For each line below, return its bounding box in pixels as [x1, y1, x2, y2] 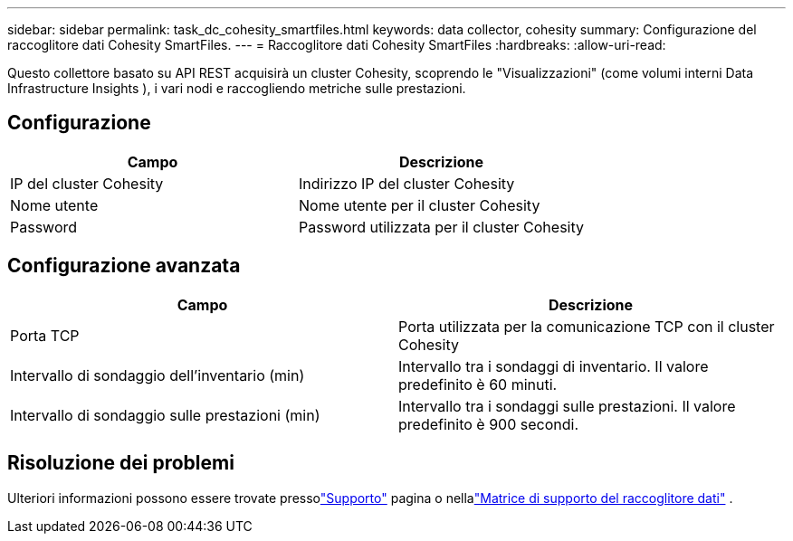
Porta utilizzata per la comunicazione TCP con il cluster [398, 317, 775, 336]
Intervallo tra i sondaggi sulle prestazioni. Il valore [398, 396, 736, 415]
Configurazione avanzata [7, 254, 241, 278]
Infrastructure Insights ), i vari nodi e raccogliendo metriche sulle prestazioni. [7, 81, 466, 96]
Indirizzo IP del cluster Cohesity [299, 174, 515, 193]
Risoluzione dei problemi [7, 451, 234, 475]
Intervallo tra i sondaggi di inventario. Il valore [398, 356, 709, 375]
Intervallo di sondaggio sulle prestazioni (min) [10, 405, 320, 424]
